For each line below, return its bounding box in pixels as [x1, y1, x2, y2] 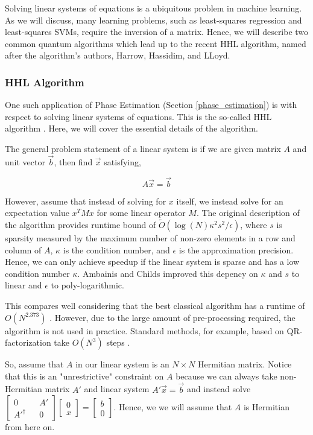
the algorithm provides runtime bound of [5, 218, 156, 230]
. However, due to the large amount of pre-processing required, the [49, 311, 296, 323]
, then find [54, 155, 93, 168]
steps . [106, 336, 130, 349]
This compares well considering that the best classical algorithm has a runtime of [5, 299, 305, 311]
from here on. [5, 421, 55, 433]
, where [240, 218, 267, 230]
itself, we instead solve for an [176, 194, 283, 207]
